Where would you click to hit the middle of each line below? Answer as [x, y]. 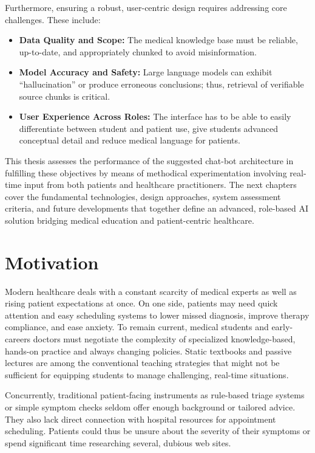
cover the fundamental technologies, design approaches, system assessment [143, 196]
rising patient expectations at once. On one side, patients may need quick [141, 303]
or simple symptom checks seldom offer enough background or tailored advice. [150, 406]
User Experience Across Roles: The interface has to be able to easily [155, 116]
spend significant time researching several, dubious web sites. [118, 442]
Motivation [52, 262]
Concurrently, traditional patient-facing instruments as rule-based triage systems [155, 395]
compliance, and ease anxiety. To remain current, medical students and [137, 327]
